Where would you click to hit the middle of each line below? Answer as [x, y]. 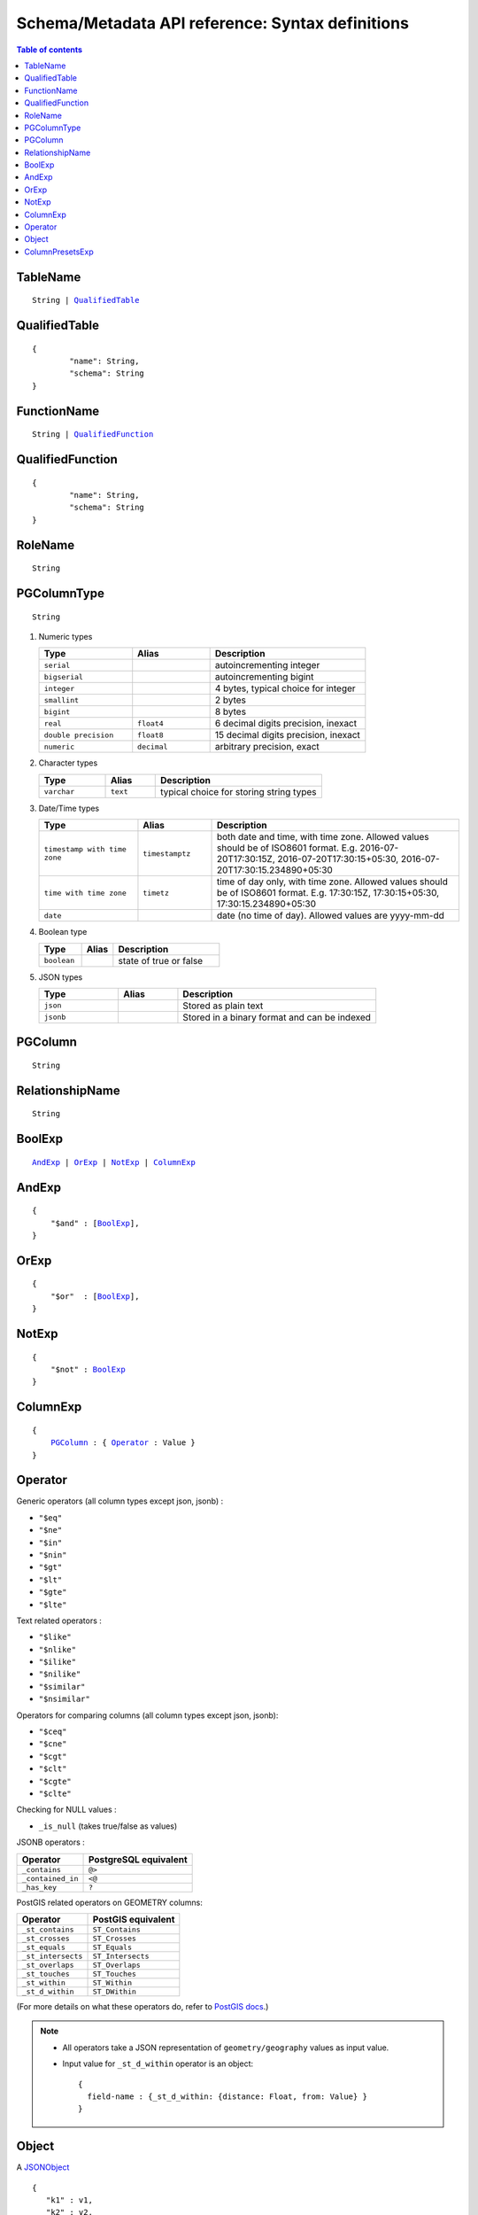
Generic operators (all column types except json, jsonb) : [120, 1501]
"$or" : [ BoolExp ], [95, 1296]
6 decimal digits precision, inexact [286, 724]
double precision [79, 735]
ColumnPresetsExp [59, 252]
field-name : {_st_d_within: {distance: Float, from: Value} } [227, 2096]
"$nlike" [58, 1649]
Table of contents [50, 50]
